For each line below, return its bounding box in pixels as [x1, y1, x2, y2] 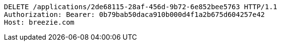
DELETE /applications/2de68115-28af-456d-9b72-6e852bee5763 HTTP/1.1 [4, 3, 278, 11]
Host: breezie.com [4, 18, 75, 26]
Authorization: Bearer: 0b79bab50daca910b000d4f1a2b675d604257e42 [4, 11, 265, 18]
